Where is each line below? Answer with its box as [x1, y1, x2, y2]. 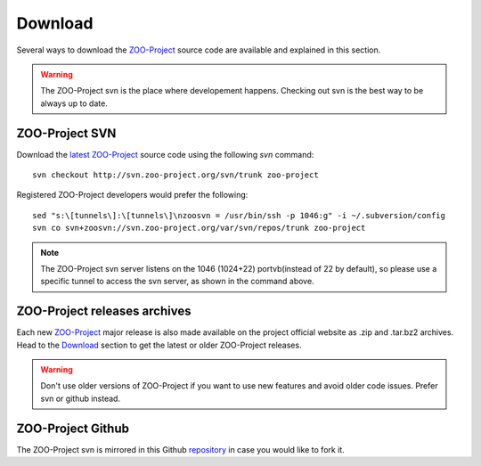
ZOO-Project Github [16, 421, 129, 436]
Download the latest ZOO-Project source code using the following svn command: [16, 149, 314, 159]
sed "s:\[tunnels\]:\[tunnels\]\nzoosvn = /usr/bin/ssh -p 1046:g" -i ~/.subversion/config [32, 210, 445, 220]
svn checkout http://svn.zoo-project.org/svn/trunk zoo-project [32, 170, 320, 180]
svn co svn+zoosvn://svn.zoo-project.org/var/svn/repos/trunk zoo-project [32, 223, 366, 233]
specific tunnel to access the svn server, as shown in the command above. [40, 276, 315, 287]
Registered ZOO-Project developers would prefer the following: [16, 190, 249, 200]
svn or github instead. [40, 393, 120, 404]
